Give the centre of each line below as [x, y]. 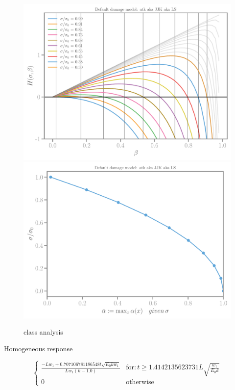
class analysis [43, 332]
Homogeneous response [38, 348]
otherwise [140, 382]
